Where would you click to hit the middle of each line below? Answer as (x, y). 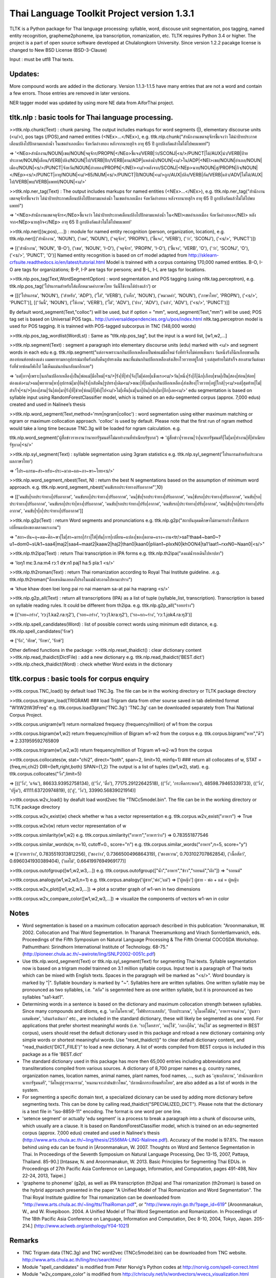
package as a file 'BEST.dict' (52, 1054)
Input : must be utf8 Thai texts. (42, 59)
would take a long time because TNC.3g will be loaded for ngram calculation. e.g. (95, 428)
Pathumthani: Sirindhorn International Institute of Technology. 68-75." (95, 947)
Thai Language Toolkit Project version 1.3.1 (102, 13)
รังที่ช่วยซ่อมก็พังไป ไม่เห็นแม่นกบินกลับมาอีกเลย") (52, 367)
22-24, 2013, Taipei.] (44, 1176)
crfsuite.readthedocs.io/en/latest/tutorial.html (57, 262)
